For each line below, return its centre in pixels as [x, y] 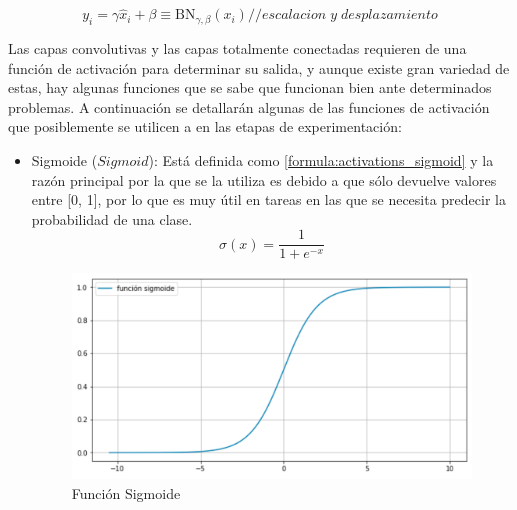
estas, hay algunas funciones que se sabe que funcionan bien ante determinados [250, 87]
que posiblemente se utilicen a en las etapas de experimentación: [205, 126]
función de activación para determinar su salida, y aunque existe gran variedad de [259, 67]
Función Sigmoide [126, 492]
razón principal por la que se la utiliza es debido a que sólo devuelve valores [264, 179]
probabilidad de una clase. [112, 218]
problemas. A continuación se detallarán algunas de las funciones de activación [249, 106]
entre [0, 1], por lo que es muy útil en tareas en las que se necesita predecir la [268, 199]
